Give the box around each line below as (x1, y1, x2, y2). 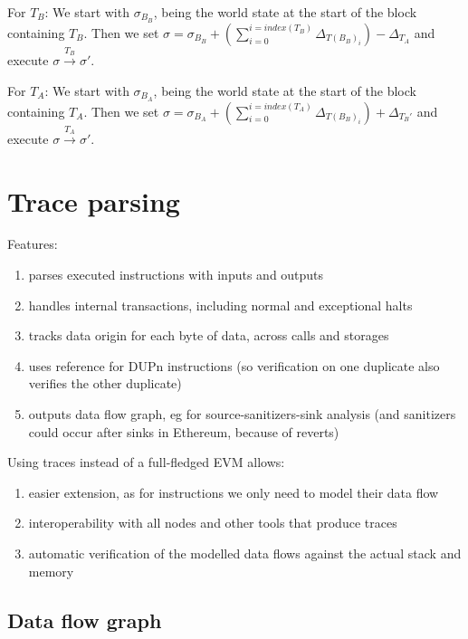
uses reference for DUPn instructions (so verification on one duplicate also (28, 356, 440, 375)
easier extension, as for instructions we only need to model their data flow (28, 482, 439, 501)
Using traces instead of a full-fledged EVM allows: (7, 453, 285, 472)
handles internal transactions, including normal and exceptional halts (28, 295, 413, 314)
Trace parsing (7, 182, 180, 219)
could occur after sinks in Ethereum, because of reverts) (28, 422, 339, 441)
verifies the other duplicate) (28, 374, 182, 393)
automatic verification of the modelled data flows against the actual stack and (28, 543, 462, 562)
